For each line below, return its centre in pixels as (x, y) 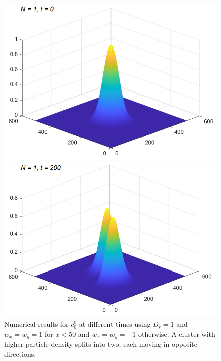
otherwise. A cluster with (177, 334)
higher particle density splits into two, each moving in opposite (101, 344)
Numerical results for (36, 324)
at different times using (115, 324)
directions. (20, 354)
